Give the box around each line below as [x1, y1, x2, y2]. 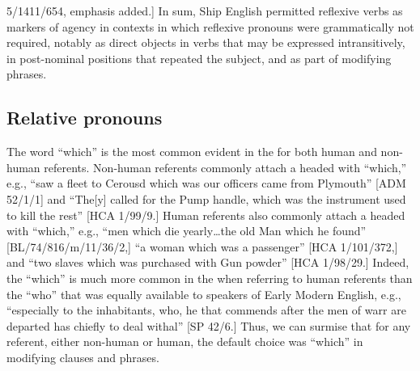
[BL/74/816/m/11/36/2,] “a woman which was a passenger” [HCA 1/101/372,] [6, 238, 398, 255]
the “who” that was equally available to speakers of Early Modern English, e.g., [6, 285, 401, 302]
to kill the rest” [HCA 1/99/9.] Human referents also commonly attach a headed [6, 206, 405, 223]
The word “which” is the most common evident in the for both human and [6, 143, 377, 160]
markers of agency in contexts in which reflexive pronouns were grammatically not [6, 18, 414, 35]
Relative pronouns [6, 105, 163, 130]
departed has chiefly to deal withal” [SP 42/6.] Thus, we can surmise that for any [6, 317, 411, 334]
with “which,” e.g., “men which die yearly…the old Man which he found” [6, 222, 367, 239]
